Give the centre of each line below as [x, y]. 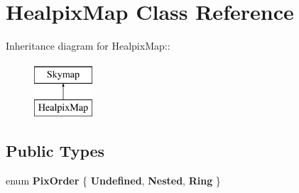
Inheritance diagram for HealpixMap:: [88, 46]
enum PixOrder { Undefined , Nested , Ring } [113, 181]
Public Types [55, 151]
